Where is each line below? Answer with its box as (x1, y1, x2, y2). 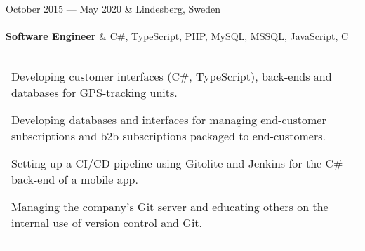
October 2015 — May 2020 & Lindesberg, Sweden (6, 1, 221, 15)
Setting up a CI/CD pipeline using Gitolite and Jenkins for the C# (11, 154, 343, 171)
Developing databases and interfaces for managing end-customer (11, 111, 326, 128)
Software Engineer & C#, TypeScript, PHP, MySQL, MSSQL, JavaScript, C (6, 29, 349, 43)
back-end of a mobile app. (11, 170, 138, 187)
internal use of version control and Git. (11, 214, 203, 231)
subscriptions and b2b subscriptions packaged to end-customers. (11, 127, 326, 144)
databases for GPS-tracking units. (11, 83, 178, 100)
